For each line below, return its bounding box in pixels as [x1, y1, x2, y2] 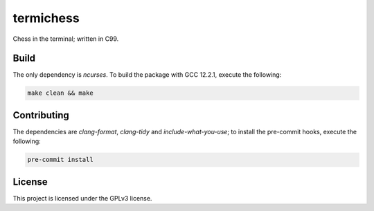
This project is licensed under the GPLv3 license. [12, 194, 152, 202]
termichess [12, 10, 80, 26]
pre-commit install [27, 156, 93, 164]
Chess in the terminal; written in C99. [12, 35, 119, 43]
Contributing [12, 109, 69, 121]
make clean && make [27, 89, 93, 97]
